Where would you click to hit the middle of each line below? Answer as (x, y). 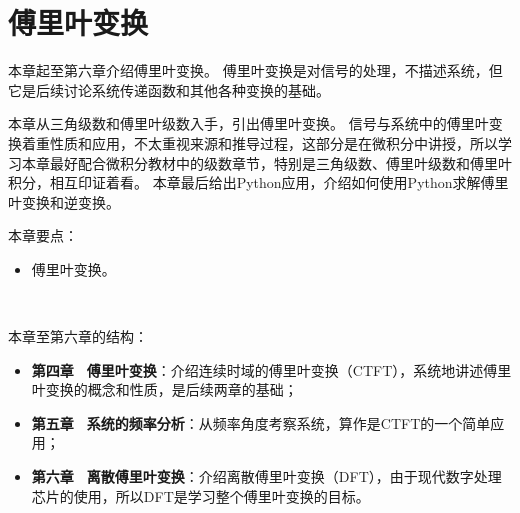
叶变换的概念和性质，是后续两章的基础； (164, 389)
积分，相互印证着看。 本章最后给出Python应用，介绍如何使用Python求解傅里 (258, 182)
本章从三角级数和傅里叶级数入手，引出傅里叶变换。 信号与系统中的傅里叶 (248, 123)
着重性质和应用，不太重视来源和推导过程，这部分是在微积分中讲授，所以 (259, 142)
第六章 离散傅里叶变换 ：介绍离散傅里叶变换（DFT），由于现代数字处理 (266, 476)
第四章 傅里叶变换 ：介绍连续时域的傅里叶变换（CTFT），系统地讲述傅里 (271, 369)
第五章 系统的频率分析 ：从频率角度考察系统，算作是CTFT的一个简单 (261, 422)
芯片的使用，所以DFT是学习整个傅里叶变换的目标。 (200, 495)
